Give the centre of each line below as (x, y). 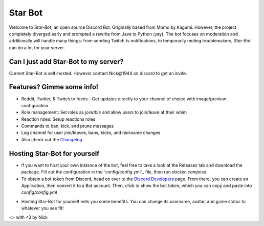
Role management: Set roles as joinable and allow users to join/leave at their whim (104, 113)
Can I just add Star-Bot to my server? (66, 62)
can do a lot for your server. (37, 47)
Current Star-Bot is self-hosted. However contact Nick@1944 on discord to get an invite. (98, 73)
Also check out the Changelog (52, 139)
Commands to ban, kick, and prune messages (67, 126)
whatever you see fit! (42, 208)
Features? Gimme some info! (54, 87)
